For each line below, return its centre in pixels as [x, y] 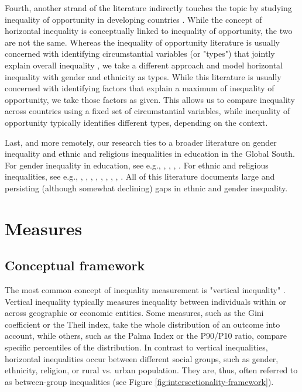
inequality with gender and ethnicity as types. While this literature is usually [143, 76]
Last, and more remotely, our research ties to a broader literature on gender [141, 142]
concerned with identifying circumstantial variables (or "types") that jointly [140, 54]
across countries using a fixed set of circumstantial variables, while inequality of [147, 111]
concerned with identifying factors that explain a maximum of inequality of [140, 88]
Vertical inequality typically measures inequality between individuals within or [145, 301]
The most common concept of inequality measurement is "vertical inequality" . [145, 290]
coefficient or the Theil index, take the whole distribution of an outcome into [143, 324]
